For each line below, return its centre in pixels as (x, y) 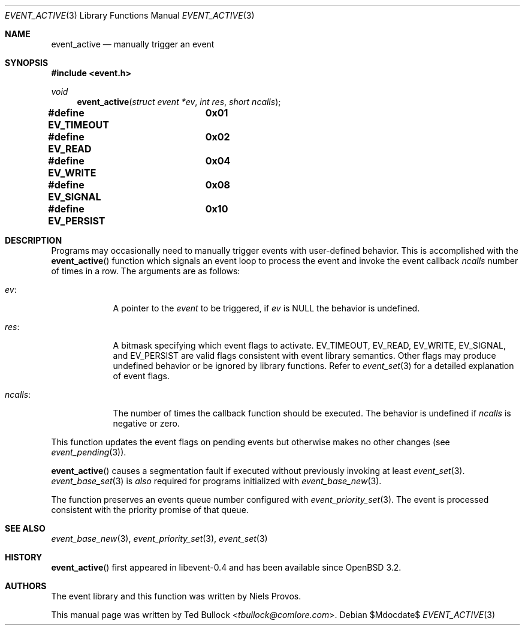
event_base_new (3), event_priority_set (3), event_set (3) (159, 538)
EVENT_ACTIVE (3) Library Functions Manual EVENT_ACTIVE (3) (130, 15)
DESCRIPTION (34, 240)
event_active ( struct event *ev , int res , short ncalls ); (179, 102)
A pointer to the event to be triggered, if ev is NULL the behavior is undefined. (266, 308)
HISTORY (24, 557)
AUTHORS (26, 586)
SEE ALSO (25, 528)
